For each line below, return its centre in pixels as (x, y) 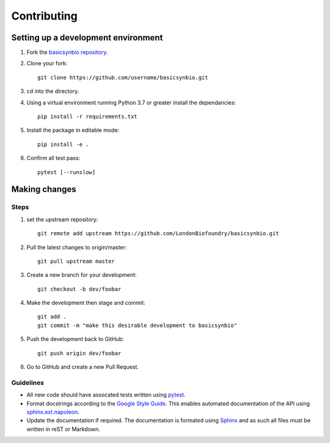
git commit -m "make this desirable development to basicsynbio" (137, 325)
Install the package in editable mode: (73, 130)
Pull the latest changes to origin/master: (77, 247)
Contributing (44, 16)
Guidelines (28, 383)
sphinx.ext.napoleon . (53, 412)
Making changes (44, 189)
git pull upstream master (76, 261)
